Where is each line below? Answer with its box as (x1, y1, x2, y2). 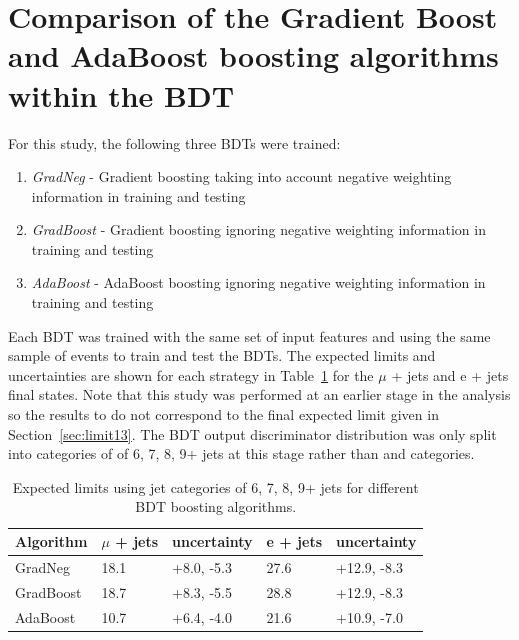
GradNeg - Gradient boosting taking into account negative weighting (31, 166, 452, 187)
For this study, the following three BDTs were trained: (8, 132, 341, 153)
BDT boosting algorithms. (135, 496, 297, 517)
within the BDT (8, 74, 235, 115)
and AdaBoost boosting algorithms (8, 35, 499, 76)
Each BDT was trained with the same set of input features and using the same (8, 325, 491, 346)
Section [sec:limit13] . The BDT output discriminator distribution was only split (8, 423, 497, 444)
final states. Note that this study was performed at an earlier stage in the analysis (8, 384, 511, 405)
